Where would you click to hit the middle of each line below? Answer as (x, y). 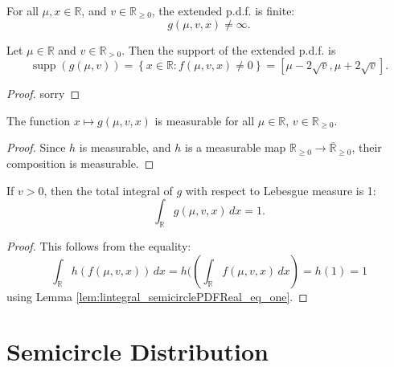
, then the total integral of (108, 190)
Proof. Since (36, 147)
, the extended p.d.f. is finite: (223, 10)
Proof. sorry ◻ (43, 94)
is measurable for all (205, 120)
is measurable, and (125, 147)
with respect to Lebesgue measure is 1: (281, 190)
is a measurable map (236, 147)
